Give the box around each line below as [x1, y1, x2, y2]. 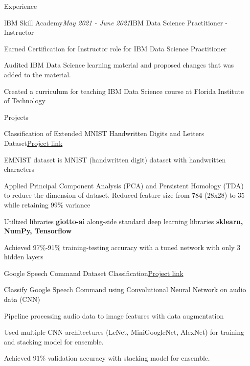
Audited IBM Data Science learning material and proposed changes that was [4, 60, 234, 70]
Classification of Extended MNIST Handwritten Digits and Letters [4, 128, 204, 138]
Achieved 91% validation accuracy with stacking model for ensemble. [4, 353, 210, 363]
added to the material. [4, 69, 71, 79]
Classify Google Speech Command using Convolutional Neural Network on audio [4, 284, 246, 295]
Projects [4, 112, 29, 122]
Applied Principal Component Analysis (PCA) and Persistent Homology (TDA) [4, 180, 244, 190]
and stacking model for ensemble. [4, 336, 104, 346]
